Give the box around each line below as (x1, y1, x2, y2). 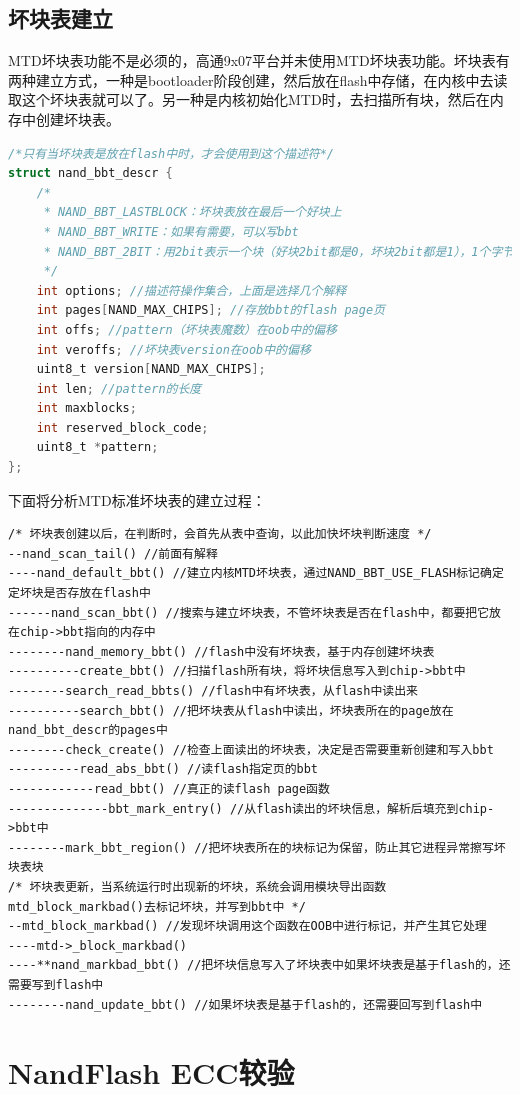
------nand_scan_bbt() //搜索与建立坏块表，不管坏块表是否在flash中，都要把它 (8, 605, 490, 620)
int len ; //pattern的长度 (36, 381, 202, 396)
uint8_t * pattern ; (36, 440, 159, 455)
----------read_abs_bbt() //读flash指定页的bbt (8, 762, 319, 777)
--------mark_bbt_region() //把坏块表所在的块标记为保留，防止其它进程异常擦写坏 (8, 840, 506, 855)
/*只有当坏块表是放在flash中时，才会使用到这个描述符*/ (8, 146, 335, 161)
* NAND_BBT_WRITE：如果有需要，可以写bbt (43, 224, 299, 239)
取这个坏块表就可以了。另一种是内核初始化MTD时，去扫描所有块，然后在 (8, 89, 490, 110)
